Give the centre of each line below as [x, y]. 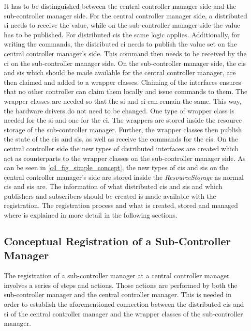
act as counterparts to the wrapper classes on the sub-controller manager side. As [125, 158]
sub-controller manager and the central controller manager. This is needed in [118, 294]
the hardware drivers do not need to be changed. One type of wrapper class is [119, 110]
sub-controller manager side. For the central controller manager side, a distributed [125, 15]
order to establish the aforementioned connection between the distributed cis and [124, 304]
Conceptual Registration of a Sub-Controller [118, 241]
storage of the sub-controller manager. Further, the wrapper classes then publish [123, 129]
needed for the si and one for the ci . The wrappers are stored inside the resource [123, 120]
